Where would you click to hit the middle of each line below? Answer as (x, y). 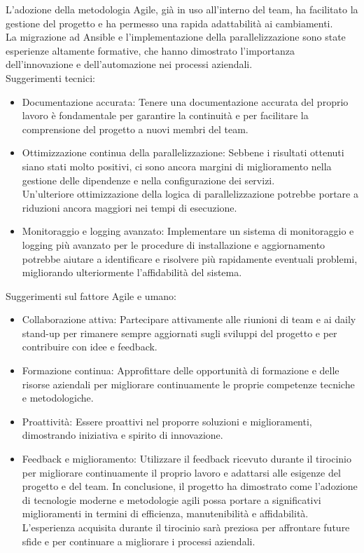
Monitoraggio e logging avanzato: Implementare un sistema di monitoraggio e (188, 231)
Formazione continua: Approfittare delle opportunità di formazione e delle (181, 370)
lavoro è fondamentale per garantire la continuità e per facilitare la (165, 115)
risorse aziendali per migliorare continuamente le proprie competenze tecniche (188, 384)
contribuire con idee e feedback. (90, 347)
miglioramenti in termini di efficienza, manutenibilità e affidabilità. (165, 513)
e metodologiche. (58, 398)
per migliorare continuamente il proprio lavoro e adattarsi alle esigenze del (181, 472)
